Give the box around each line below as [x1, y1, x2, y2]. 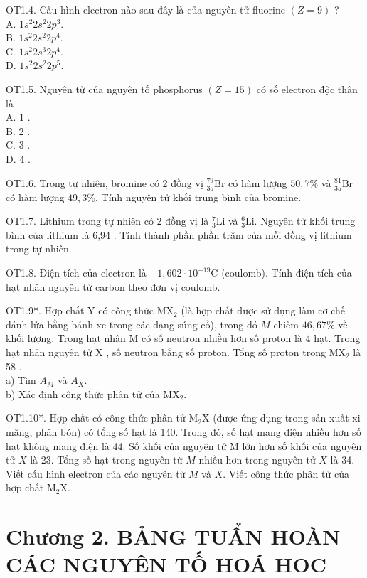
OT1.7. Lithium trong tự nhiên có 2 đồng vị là [6, 213, 209, 228]
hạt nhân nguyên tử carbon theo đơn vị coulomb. [6, 279, 220, 294]
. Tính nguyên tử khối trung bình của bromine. [95, 189, 302, 204]
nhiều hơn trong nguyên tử [198, 452, 316, 467]
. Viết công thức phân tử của [223, 466, 349, 481]
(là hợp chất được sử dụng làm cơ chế [181, 303, 346, 318]
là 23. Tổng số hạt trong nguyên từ [30, 452, 183, 467]
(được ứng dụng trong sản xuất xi [213, 410, 361, 425]
